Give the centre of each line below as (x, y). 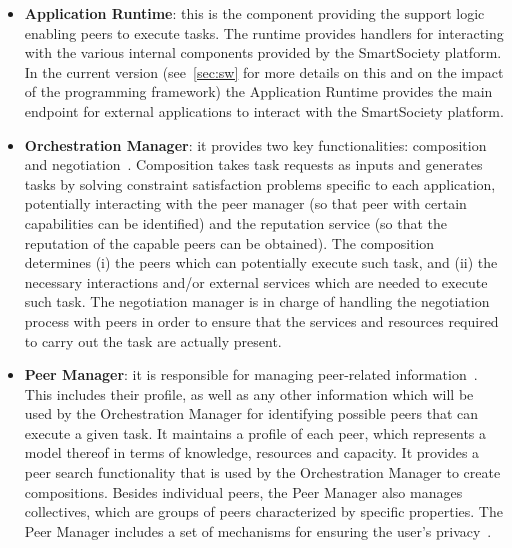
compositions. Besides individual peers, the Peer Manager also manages (243, 491)
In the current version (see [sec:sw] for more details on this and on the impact (264, 71)
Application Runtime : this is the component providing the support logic (254, 13)
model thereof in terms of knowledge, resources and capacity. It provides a (252, 452)
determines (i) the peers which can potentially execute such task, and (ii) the (261, 262)
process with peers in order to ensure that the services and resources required (261, 320)
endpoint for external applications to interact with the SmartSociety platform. (264, 110)
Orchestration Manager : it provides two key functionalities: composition (255, 144)
